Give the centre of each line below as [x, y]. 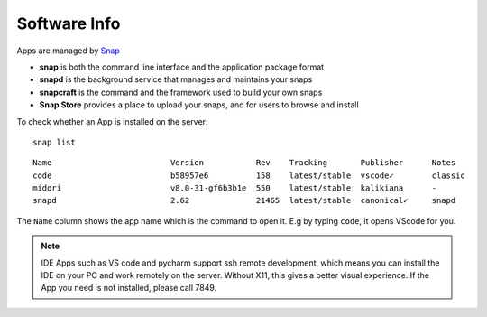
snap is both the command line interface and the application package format [182, 67]
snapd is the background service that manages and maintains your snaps [176, 79]
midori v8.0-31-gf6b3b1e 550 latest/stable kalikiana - [235, 188]
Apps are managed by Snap [69, 51]
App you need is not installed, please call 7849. [129, 288]
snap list [54, 142]
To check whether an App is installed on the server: [112, 121]
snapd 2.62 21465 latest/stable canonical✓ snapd [244, 200]
